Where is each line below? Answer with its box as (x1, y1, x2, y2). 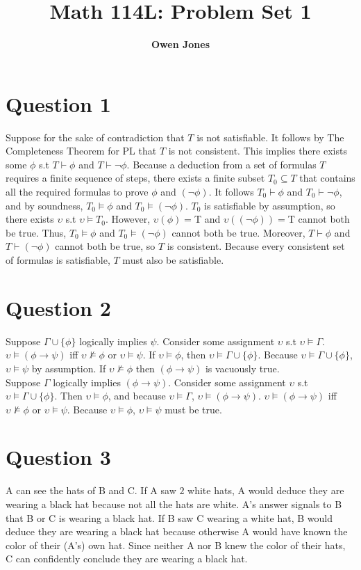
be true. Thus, (6, 225, 67, 239)
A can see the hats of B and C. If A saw (6, 483, 176, 498)
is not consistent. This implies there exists (168, 143, 347, 158)
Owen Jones (151, 37, 210, 52)
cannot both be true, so (55, 239, 156, 253)
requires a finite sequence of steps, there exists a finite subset (6, 171, 265, 185)
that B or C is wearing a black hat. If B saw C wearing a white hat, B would (6, 510, 333, 525)
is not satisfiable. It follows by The (196, 129, 344, 144)
